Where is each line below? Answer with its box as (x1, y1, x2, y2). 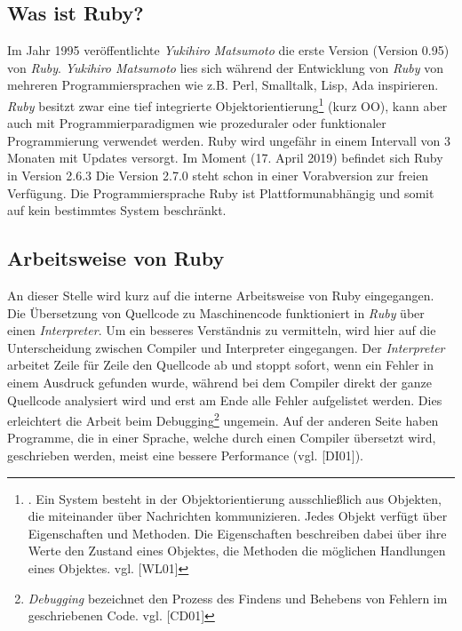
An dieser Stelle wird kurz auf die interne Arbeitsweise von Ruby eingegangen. (7, 286, 434, 304)
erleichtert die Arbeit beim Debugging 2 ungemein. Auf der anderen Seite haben (7, 409, 439, 429)
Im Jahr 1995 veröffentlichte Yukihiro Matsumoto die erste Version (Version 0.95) (7, 41, 450, 60)
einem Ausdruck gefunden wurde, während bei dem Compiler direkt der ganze (7, 372, 432, 391)
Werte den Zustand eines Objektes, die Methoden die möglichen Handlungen (28, 541, 446, 560)
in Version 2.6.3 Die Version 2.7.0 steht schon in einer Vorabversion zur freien (7, 166, 429, 185)
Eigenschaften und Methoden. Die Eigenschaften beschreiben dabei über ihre (28, 523, 447, 542)
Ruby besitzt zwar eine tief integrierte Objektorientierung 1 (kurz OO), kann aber (7, 93, 448, 115)
